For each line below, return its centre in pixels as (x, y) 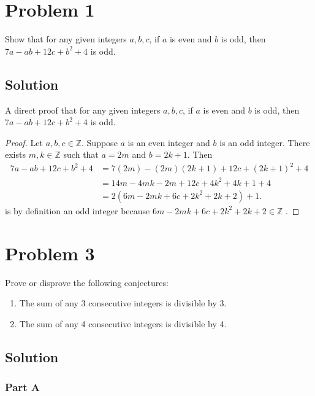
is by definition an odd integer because (78, 210)
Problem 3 (50, 253)
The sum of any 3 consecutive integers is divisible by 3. (123, 303)
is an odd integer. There (265, 142)
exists (15, 154)
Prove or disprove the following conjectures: (87, 282)
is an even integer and (169, 142)
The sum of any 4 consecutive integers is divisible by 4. (123, 323)
